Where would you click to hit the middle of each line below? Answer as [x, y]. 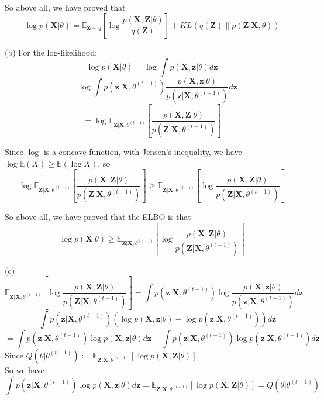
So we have [25, 369]
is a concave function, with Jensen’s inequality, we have [143, 151]
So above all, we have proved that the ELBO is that [98, 217]
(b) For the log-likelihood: [51, 52]
